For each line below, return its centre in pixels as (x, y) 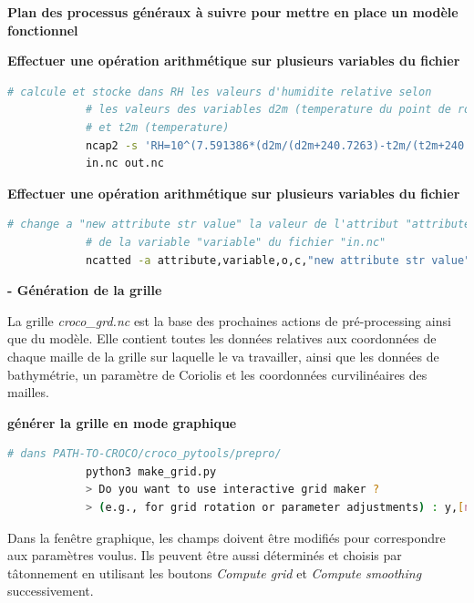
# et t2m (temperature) (157, 127)
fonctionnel (43, 30)
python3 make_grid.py (151, 471)
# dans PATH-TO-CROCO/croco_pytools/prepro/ (144, 454)
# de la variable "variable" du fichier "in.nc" (236, 242)
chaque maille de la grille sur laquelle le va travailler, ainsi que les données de (223, 356)
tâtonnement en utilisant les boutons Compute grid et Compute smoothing (215, 572)
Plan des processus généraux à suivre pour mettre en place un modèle (233, 12)
